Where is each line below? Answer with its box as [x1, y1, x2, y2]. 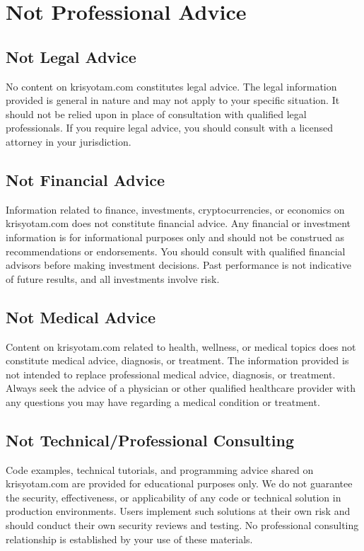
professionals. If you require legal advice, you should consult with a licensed [6, 120, 333, 135]
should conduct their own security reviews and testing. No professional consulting [6, 518, 359, 533]
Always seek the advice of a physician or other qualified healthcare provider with [6, 381, 356, 395]
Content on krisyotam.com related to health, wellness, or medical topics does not [6, 339, 356, 354]
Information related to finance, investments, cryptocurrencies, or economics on [6, 202, 345, 216]
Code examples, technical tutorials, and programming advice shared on [6, 462, 314, 477]
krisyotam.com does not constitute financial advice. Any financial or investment [6, 216, 351, 231]
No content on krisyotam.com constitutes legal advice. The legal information [6, 79, 337, 93]
